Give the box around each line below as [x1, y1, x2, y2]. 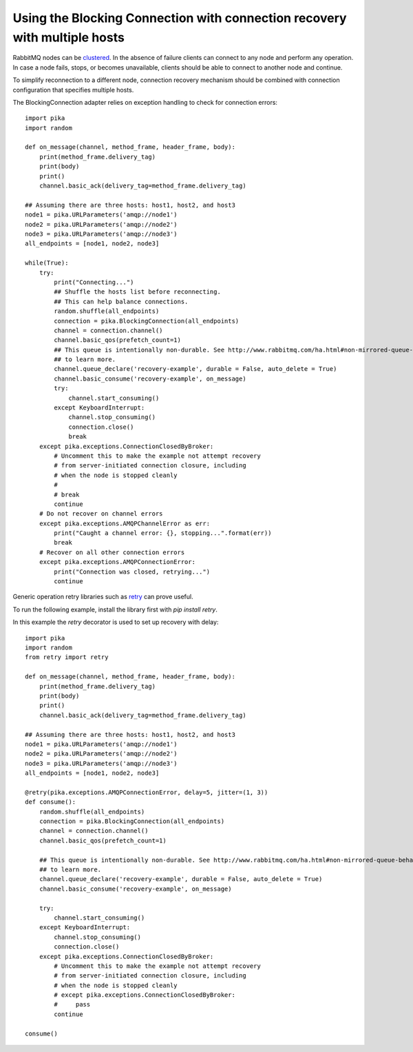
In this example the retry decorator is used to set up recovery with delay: [12, 618, 219, 627]
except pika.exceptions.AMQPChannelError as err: [39, 519, 210, 527]
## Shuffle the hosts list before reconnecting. [54, 288, 222, 296]
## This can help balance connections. [54, 297, 189, 305]
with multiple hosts [12, 30, 125, 45]
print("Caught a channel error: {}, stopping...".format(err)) [54, 529, 272, 537]
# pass [54, 1000, 91, 1009]
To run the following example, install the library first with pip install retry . [12, 605, 218, 614]
